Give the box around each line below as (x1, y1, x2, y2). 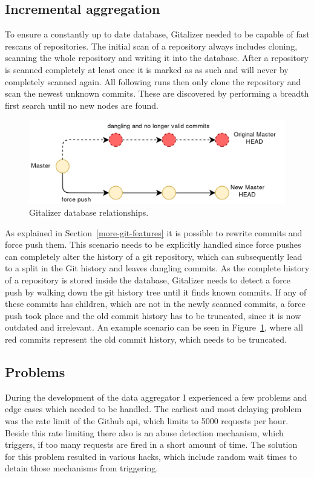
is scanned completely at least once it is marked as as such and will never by (5, 63, 289, 76)
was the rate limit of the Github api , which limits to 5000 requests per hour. (5, 415, 289, 427)
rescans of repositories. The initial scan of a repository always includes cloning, (5, 39, 298, 52)
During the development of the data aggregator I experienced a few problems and (5, 390, 307, 403)
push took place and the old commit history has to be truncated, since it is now (5, 309, 301, 321)
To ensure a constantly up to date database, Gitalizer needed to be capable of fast (5, 28, 310, 40)
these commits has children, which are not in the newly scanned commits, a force (5, 297, 306, 310)
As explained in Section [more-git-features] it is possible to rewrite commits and (5, 226, 303, 239)
